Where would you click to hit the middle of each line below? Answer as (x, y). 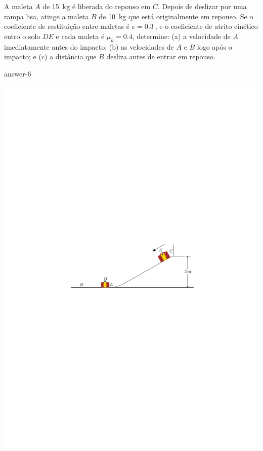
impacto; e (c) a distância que (50, 57)
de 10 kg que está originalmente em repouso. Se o (176, 16)
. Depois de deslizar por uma (202, 6)
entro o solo (22, 36)
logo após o (214, 46)
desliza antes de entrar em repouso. (161, 57)
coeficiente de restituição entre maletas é (67, 26)
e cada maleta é (80, 36)
